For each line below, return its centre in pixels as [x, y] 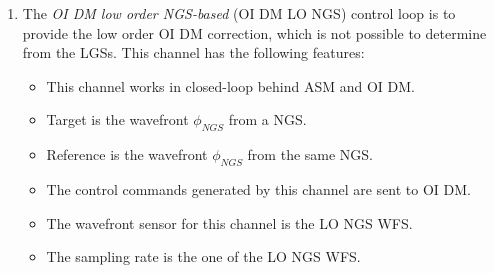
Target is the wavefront [117, 119]
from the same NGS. [310, 154]
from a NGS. [267, 119]
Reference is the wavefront [127, 154]
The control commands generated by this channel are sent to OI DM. [258, 188]
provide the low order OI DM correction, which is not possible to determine [254, 32]
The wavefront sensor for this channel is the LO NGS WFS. [229, 222]
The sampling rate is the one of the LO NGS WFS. [203, 256]
